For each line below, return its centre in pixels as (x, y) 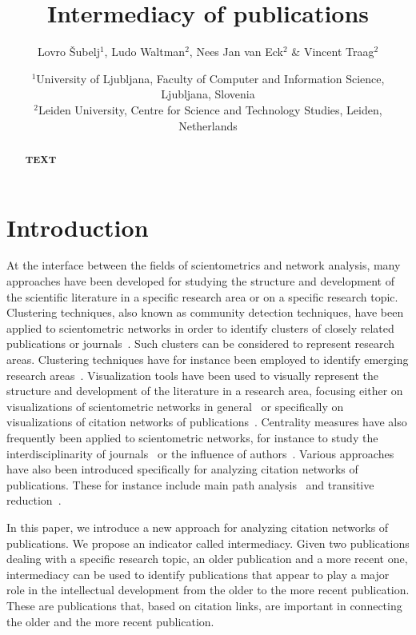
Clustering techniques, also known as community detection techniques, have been (205, 312)
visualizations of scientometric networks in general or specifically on (175, 406)
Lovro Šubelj (68, 52)
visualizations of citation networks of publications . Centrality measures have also (207, 422)
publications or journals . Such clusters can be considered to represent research (201, 343)
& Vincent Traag (333, 52)
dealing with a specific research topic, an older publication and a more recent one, (207, 559)
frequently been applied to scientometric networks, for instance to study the (192, 438)
